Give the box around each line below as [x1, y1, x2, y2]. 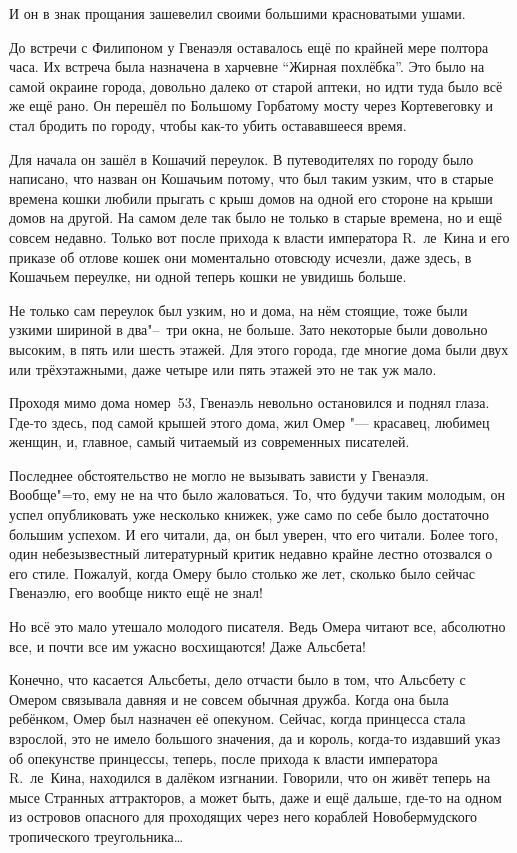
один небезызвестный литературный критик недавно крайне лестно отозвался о [9, 543, 493, 564]
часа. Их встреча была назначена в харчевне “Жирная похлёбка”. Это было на [9, 56, 485, 77]
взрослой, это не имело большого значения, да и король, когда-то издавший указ [9, 728, 501, 748]
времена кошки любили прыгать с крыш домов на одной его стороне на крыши [9, 187, 493, 208]
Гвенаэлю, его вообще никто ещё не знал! [9, 582, 264, 603]
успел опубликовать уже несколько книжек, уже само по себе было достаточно [9, 504, 489, 525]
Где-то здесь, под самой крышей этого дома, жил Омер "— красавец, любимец [9, 411, 490, 432]
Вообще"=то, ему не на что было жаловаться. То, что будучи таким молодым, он [9, 484, 506, 505]
